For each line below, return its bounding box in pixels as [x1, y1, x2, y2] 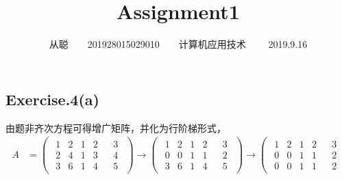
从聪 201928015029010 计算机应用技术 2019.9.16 [49, 37, 308, 51]
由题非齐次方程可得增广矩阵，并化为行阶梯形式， [5, 120, 226, 135]
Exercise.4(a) [5, 88, 99, 109]
